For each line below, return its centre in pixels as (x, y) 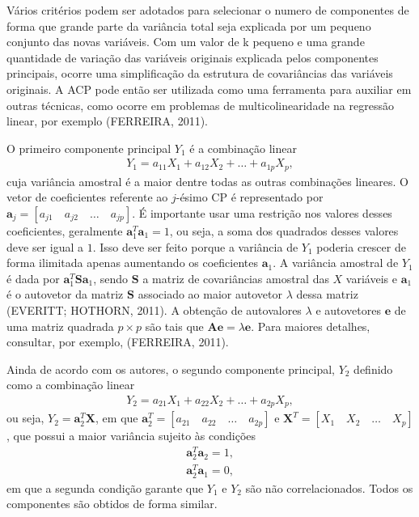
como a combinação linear (71, 385)
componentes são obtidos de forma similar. (112, 504)
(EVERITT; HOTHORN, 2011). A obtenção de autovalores (154, 309)
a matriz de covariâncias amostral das (236, 278)
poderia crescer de (361, 246)
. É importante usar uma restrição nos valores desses (262, 213)
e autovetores (348, 309)
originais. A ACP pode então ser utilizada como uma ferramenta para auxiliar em (209, 89)
